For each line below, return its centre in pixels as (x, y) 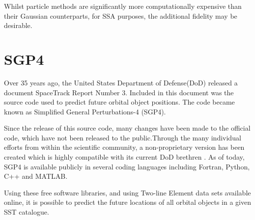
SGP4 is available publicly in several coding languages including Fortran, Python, (127, 166)
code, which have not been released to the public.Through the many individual (123, 137)
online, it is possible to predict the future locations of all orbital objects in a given (127, 202)
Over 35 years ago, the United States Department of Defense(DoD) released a (121, 82)
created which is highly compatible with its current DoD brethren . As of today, (124, 157)
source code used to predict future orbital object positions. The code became (119, 102)
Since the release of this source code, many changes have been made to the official (127, 128)
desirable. (18, 25)
